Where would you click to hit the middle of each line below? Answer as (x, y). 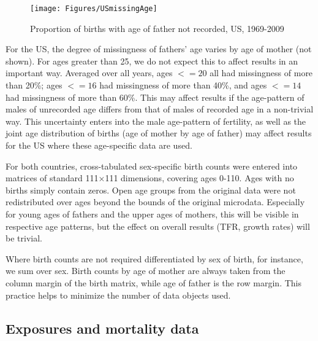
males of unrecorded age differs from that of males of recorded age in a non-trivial (160, 109)
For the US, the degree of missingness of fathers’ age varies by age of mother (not (159, 49)
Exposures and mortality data (102, 328)
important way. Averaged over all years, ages (89, 73)
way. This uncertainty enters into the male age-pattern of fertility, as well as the (156, 121)
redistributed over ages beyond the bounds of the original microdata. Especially (155, 202)
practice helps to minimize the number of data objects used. (118, 295)
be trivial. (24, 238)
